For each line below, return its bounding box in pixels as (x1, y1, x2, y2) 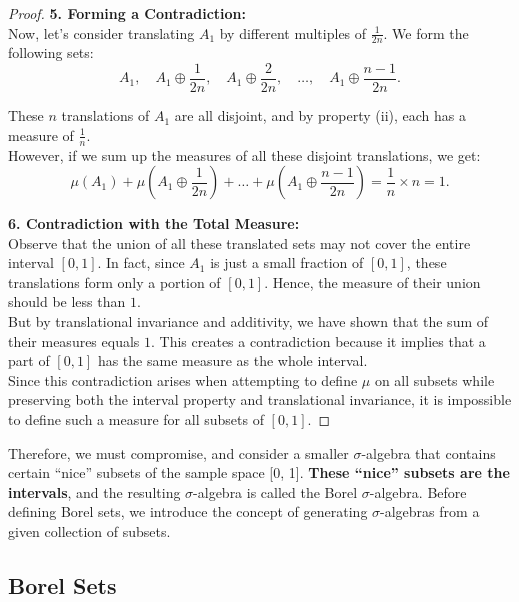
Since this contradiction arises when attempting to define (8, 369, 358, 390)
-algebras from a (380, 501, 480, 522)
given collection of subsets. (8, 521, 171, 541)
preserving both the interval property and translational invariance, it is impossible (8, 389, 512, 410)
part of (8, 350, 50, 371)
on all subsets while (374, 369, 495, 390)
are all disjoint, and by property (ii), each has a (174, 105, 467, 126)
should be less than (8, 291, 126, 312)
